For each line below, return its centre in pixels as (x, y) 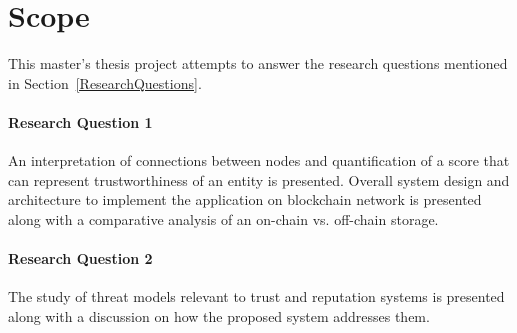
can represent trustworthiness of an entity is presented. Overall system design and (259, 179)
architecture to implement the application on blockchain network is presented (245, 199)
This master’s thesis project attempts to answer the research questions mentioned (258, 63)
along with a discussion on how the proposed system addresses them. (219, 315)
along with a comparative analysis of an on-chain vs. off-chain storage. (223, 218)
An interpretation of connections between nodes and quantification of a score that (259, 160)
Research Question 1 (80, 121)
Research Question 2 (80, 258)
